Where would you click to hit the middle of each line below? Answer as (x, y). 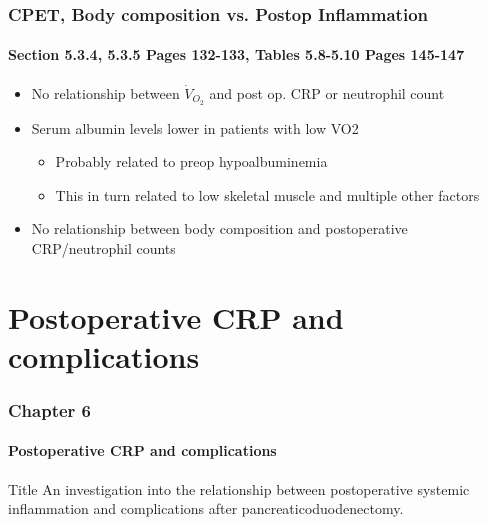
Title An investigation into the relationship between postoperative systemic (239, 488)
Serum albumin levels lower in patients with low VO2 (195, 127)
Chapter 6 (50, 409)
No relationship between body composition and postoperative (219, 228)
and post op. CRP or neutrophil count (327, 92)
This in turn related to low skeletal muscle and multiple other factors (267, 194)
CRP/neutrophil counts (103, 247)
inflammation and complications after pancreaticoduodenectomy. (206, 508)
